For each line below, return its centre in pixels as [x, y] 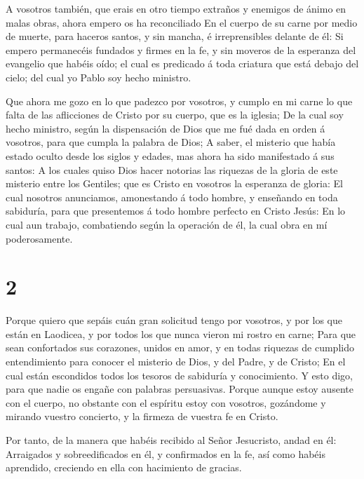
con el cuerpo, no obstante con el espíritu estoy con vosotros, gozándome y [166, 402]
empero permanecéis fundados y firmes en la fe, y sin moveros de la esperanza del [181, 49]
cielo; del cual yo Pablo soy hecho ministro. [99, 77]
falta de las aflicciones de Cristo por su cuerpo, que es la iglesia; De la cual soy [175, 115]
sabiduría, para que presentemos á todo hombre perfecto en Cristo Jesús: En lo [176, 211]
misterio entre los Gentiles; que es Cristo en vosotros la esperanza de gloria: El [174, 183]
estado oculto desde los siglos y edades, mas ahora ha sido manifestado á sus [170, 155]
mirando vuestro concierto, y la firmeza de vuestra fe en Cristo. [142, 416]
